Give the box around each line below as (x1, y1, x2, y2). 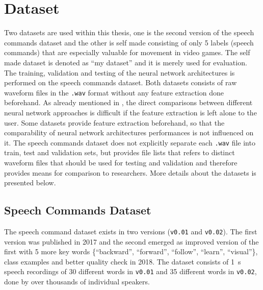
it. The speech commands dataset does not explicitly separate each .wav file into (4, 137, 255, 148)
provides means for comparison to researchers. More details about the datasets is (4, 167, 256, 178)
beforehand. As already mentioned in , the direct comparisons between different (4, 97, 253, 108)
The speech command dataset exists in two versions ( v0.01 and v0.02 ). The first (4, 226, 257, 236)
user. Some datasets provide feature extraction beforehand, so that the (4, 117, 225, 128)
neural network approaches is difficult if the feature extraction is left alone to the (4, 107, 257, 117)
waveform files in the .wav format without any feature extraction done (4, 87, 224, 98)
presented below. (4, 177, 56, 188)
